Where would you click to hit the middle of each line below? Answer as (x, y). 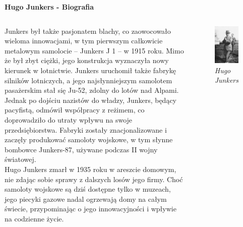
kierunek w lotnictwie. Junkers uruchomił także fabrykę (90, 70)
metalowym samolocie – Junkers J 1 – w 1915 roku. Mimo (94, 50)
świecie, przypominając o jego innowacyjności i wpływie (90, 209)
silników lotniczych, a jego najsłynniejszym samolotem (88, 80)
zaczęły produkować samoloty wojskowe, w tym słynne (89, 139)
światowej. (20, 159)
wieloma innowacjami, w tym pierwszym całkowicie (84, 41)
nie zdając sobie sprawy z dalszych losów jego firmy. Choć (94, 179)
